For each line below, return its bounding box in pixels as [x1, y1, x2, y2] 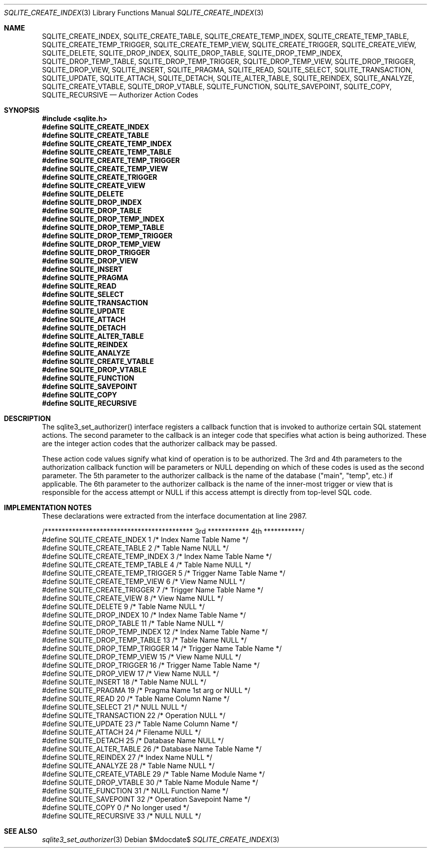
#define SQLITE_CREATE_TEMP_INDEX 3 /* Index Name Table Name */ [42, 552, 272, 560]
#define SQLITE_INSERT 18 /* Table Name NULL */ [42, 678, 207, 686]
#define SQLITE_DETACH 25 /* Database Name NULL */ [42, 736, 224, 745]
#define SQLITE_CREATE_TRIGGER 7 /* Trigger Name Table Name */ [42, 586, 263, 594]
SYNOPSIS [4, 106, 40, 114]
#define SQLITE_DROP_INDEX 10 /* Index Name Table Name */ [42, 611, 246, 619]
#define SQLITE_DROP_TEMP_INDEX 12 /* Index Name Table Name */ [42, 627, 268, 636]
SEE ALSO [4, 827, 37, 835]
